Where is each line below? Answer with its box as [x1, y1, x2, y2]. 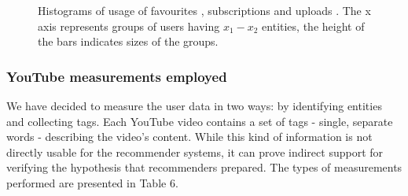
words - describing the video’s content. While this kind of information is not [6, 128, 373, 145]
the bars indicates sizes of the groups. [38, 33, 219, 50]
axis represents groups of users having [38, 17, 220, 34]
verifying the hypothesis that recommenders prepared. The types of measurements [6, 159, 402, 176]
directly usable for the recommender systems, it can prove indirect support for [6, 143, 384, 160]
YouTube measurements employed [6, 66, 227, 86]
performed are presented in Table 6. [6, 174, 178, 190]
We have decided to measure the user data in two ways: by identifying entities [6, 98, 382, 113]
